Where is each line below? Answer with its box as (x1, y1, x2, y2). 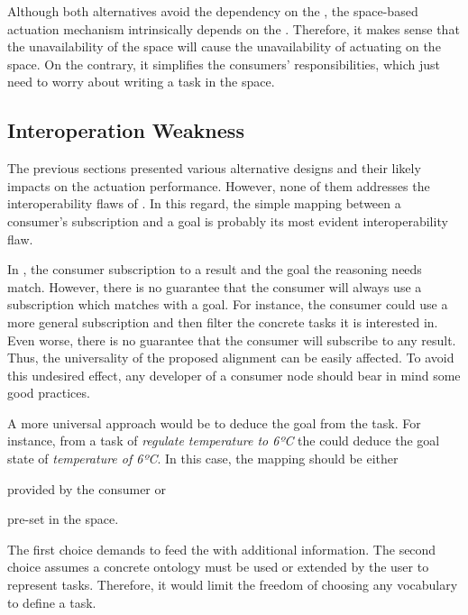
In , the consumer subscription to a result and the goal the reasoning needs (7, 260, 422, 279)
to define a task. (7, 592, 96, 611)
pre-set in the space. (7, 509, 119, 528)
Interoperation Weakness (7, 116, 244, 144)
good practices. (7, 383, 90, 402)
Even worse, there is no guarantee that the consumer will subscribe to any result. (7, 330, 456, 349)
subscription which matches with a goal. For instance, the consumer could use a (7, 295, 448, 314)
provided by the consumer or (7, 479, 166, 498)
